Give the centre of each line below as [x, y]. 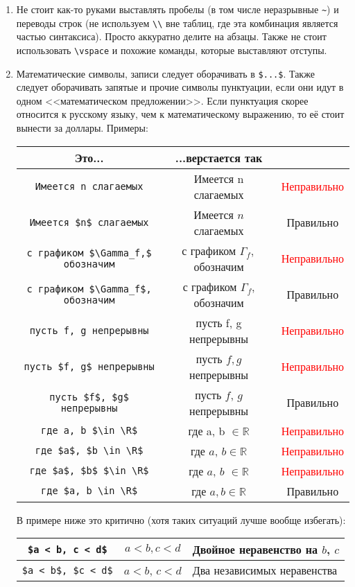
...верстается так [219, 157]
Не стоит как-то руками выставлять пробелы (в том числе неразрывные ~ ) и [177, 9]
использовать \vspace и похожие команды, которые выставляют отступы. [172, 50]
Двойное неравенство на [255, 550]
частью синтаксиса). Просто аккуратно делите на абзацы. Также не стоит [171, 36]
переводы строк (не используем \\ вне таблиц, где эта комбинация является [177, 23]
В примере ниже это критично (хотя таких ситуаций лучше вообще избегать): [181, 519]
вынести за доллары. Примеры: [82, 128]
